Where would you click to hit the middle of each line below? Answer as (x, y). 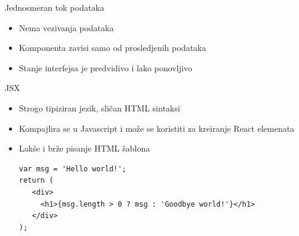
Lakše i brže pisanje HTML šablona (84, 148)
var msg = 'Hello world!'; (73, 169)
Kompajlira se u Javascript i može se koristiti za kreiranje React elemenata (157, 128)
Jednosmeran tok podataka (55, 7)
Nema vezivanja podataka (66, 27)
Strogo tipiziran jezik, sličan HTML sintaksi (99, 108)
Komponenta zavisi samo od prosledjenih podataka (112, 48)
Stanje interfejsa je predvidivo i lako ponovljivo (105, 67)
